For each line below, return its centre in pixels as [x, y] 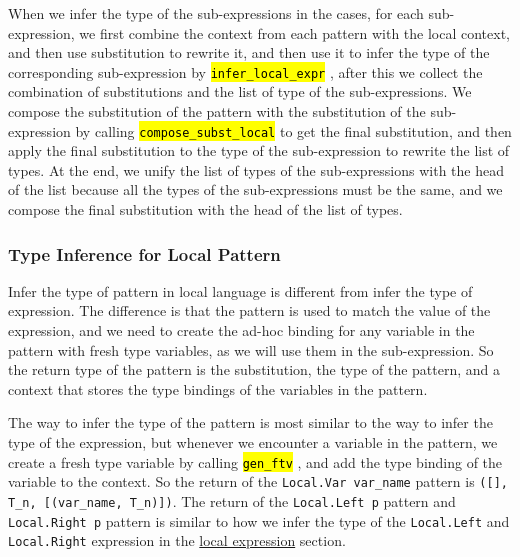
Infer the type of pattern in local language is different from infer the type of [240, 290]
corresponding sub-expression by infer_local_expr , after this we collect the [245, 71]
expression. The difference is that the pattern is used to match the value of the [249, 310]
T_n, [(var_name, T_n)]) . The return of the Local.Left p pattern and [232, 500]
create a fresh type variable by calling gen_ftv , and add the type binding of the [255, 461]
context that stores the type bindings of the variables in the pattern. [218, 388]
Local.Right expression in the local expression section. [177, 540]
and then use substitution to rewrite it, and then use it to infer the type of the [249, 52]
